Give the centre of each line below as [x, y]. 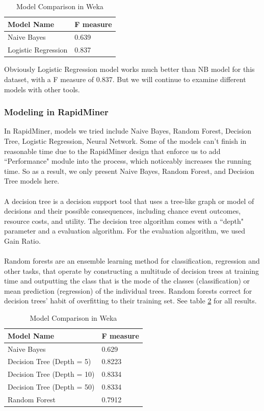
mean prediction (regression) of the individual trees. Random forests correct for [128, 290]
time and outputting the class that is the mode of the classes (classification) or [127, 281]
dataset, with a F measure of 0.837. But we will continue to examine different [125, 79]
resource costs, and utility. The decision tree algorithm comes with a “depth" [124, 221]
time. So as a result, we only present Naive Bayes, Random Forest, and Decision [129, 171]
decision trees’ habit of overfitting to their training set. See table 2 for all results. [130, 301]
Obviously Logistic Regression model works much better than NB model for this [129, 69]
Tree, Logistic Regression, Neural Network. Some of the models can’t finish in [125, 140]
